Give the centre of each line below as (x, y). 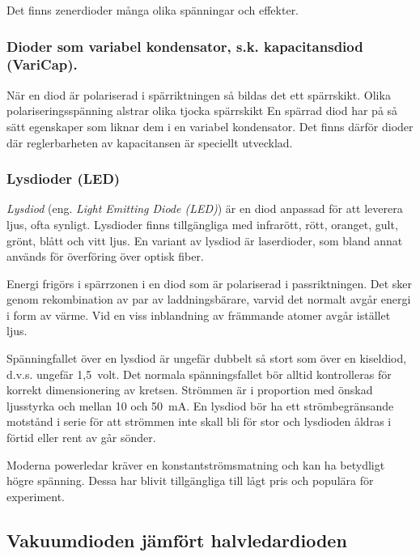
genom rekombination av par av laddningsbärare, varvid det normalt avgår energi (209, 299)
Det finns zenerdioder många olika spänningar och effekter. (153, 10)
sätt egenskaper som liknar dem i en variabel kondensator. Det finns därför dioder (210, 126)
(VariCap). (42, 64)
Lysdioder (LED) (64, 179)
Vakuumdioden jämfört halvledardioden (177, 540)
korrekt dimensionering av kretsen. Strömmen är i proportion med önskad (190, 390)
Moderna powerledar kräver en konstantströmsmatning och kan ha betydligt (196, 464)
